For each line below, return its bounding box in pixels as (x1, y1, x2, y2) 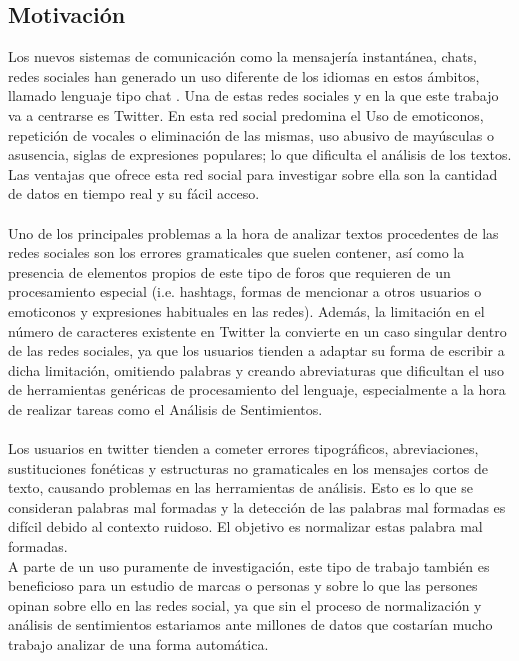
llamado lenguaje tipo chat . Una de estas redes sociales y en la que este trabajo (8, 85, 499, 106)
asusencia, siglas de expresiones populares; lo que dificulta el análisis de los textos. (8, 144, 512, 165)
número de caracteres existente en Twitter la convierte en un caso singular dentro (8, 320, 507, 341)
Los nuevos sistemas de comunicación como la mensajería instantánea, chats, (8, 46, 477, 67)
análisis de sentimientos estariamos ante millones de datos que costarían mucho (8, 614, 493, 635)
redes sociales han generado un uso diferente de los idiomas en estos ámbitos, (8, 65, 480, 86)
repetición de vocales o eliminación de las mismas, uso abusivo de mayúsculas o (8, 124, 494, 145)
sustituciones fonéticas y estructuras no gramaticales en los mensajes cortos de (8, 457, 489, 478)
